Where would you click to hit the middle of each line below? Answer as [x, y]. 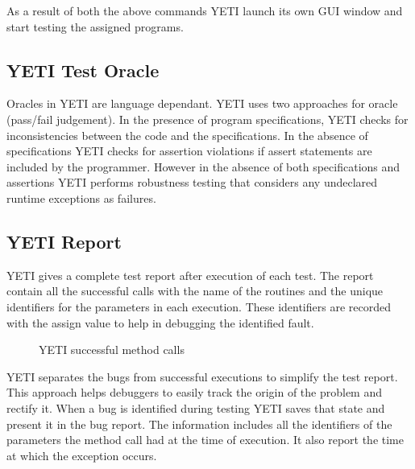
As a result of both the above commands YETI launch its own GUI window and [205, 10]
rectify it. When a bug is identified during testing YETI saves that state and [196, 407]
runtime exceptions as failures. [81, 197]
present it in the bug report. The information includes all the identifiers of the [199, 424]
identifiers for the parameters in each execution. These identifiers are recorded [199, 306]
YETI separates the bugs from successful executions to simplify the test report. [202, 376]
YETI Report [64, 241]
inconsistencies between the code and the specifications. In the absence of [187, 135]
